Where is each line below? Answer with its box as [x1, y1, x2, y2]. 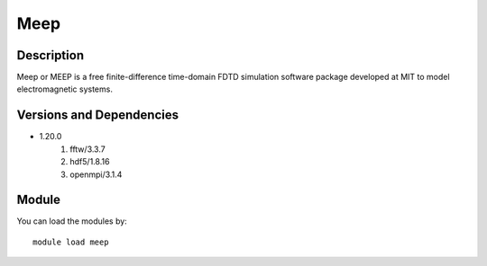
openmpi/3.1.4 [69, 169, 123, 180]
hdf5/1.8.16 [69, 156, 110, 167]
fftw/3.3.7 [69, 144, 106, 155]
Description [16, 48, 85, 63]
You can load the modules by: [16, 216, 128, 226]
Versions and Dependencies [16, 108, 179, 123]
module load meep [32, 236, 109, 247]
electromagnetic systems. [16, 84, 113, 94]
